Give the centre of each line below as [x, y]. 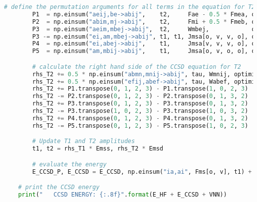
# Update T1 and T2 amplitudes [84, 141]
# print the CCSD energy [59, 187]
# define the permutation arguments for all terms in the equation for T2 [130, 7]
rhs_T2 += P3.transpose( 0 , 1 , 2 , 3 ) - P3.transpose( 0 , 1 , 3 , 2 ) [140, 104]
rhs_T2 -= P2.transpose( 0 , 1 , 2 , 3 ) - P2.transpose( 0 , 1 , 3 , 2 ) [140, 96]
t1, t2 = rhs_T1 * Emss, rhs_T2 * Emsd [98, 149]
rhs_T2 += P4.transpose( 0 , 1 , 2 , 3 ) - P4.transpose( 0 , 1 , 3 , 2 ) [140, 118]
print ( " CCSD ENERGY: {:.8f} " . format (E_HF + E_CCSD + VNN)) [123, 195]
